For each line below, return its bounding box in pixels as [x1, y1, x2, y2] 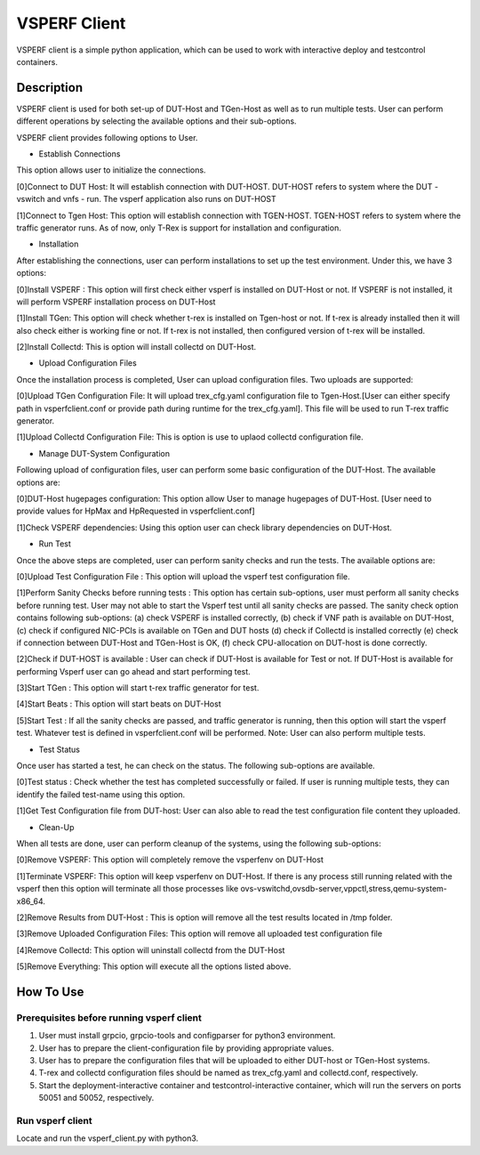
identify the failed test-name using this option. [16, 788, 186, 800]
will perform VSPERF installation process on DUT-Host [16, 296, 216, 307]
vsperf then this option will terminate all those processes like [16, 884, 239, 894]
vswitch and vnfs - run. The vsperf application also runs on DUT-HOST [16, 194, 277, 205]
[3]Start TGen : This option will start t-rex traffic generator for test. [16, 682, 260, 693]
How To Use [16, 984, 84, 999]
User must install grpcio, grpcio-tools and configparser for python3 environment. [38, 1030, 336, 1041]
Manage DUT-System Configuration [38, 448, 171, 458]
